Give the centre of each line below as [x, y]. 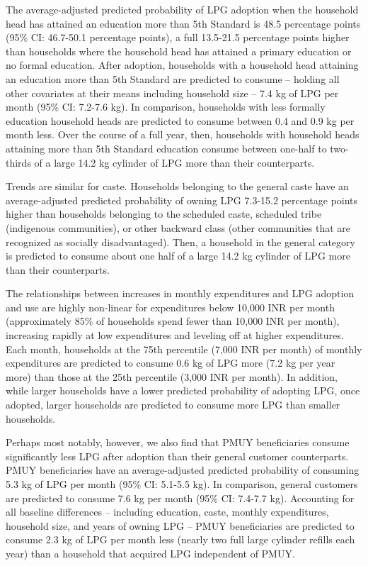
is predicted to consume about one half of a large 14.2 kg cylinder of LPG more [178, 256]
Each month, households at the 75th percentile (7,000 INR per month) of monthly [184, 349]
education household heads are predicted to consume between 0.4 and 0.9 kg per [180, 120]
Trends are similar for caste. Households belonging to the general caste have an [177, 186]
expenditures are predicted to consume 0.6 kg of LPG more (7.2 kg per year [171, 363]
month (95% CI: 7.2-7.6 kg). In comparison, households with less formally [166, 107]
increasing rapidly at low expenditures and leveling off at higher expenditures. [175, 335]
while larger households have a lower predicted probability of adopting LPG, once [183, 390]
